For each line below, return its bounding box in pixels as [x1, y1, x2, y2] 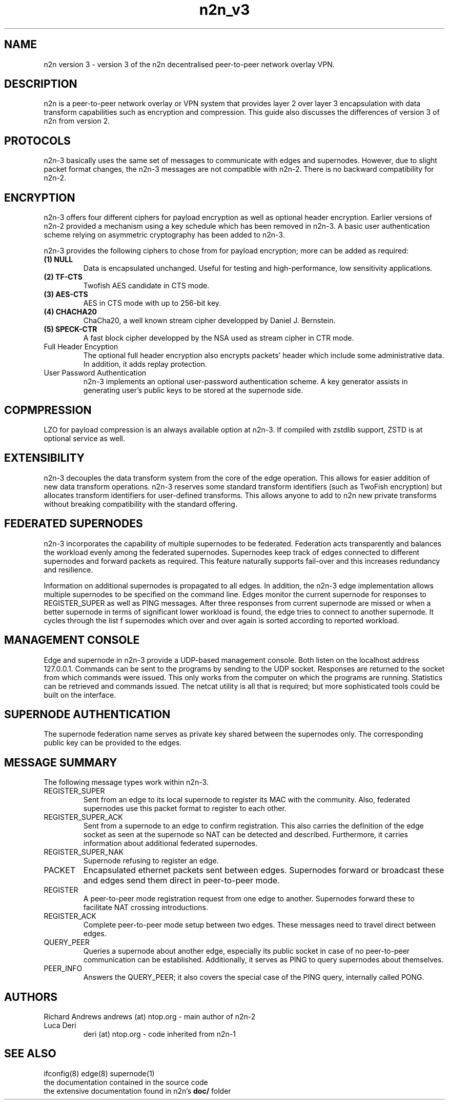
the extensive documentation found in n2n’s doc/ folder [44, 1086, 231, 1095]
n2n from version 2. [44, 116, 110, 126]
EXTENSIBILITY [4, 451, 85, 465]
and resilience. [44, 565, 93, 574]
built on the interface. [44, 690, 116, 699]
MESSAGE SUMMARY [4, 756, 117, 769]
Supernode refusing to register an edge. [83, 856, 219, 865]
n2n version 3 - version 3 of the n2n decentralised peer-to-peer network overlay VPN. [44, 60, 335, 69]
